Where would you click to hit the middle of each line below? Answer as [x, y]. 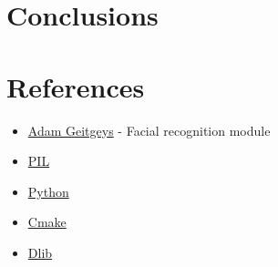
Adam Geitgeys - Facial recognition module [149, 130]
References [76, 86]
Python [48, 191]
